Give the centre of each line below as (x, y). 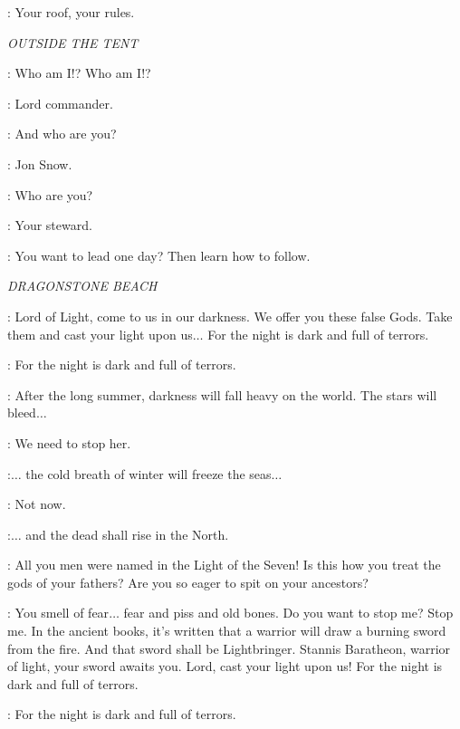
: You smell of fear (58, 613)
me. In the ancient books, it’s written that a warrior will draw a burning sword (227, 631)
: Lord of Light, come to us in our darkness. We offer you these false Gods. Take (230, 316)
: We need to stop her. (69, 442)
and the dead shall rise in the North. (127, 534)
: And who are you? (62, 134)
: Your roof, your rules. (71, 12)
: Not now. (37, 504)
